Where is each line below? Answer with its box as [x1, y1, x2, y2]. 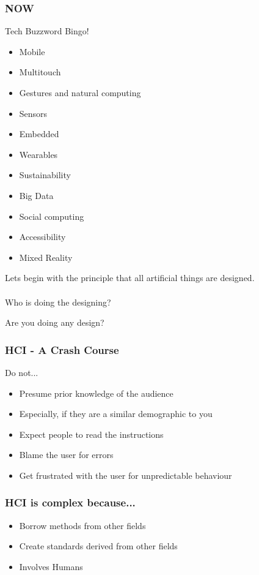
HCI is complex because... [5, 495, 136, 510]
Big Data [19, 189, 54, 201]
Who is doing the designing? [5, 295, 111, 308]
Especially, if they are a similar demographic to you [19, 407, 213, 420]
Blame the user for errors [19, 448, 114, 461]
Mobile [19, 45, 45, 58]
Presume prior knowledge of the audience [19, 386, 173, 399]
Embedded [19, 127, 59, 140]
